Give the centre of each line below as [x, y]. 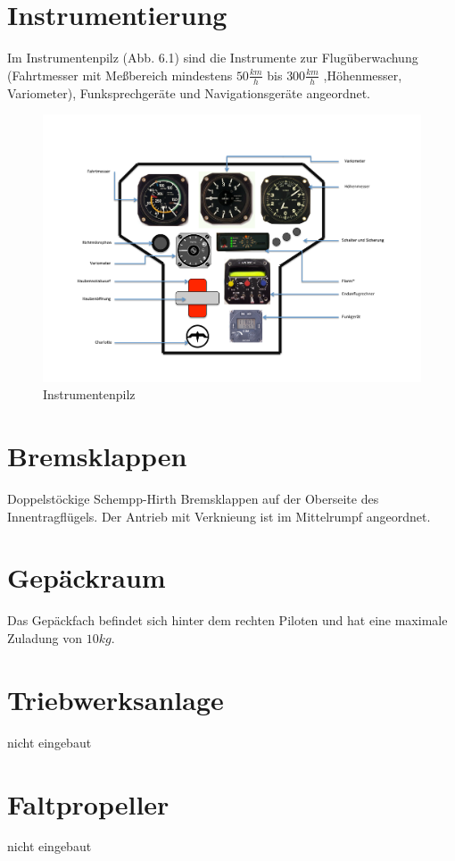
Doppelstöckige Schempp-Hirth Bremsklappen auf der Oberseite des [193, 499]
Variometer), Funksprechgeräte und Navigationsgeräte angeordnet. [189, 92]
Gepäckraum [87, 577]
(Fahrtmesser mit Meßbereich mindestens [120, 75]
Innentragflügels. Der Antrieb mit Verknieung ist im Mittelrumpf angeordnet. [219, 516]
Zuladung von [45, 638]
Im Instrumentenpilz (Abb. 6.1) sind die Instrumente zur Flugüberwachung [213, 58]
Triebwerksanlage [116, 699]
